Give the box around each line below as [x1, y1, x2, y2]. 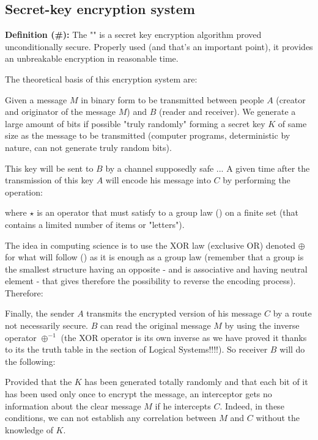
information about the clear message [5, 399, 141, 412]
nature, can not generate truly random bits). [5, 141, 172, 153]
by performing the [223, 174, 290, 186]
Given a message [5, 93, 67, 106]
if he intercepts [155, 399, 211, 412]
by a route [273, 307, 312, 320]
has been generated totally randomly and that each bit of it [84, 375, 308, 388]
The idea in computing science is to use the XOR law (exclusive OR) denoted [5, 238, 296, 251]
